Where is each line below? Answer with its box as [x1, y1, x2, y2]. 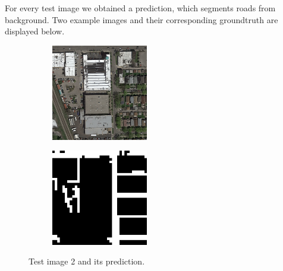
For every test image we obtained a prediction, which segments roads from [5, 2, 276, 14]
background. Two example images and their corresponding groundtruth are [5, 13, 278, 25]
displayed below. [5, 25, 65, 37]
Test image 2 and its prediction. [29, 255, 145, 267]
